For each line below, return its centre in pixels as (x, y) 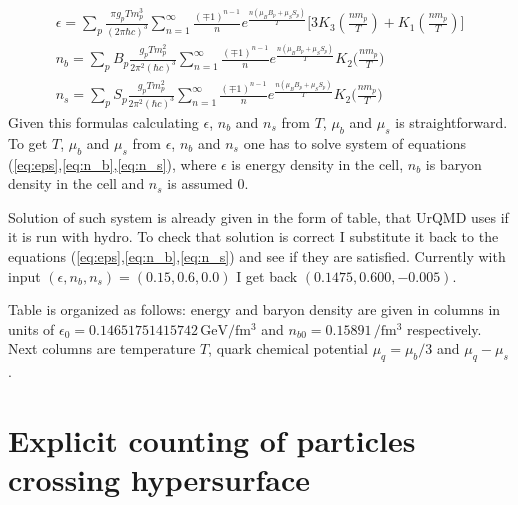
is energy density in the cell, (317, 163)
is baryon (453, 163)
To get (28, 142)
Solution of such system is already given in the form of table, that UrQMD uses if (258, 216)
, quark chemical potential (288, 348)
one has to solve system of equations (355, 142)
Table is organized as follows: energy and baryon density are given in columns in (254, 309)
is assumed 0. (208, 183)
